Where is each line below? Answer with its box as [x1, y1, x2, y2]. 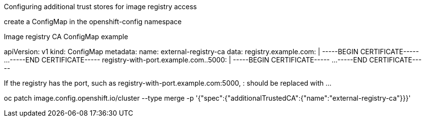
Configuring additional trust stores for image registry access [4, 2, 197, 11]
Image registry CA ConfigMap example [4, 32, 128, 41]
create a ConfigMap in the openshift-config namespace [4, 17, 182, 26]
